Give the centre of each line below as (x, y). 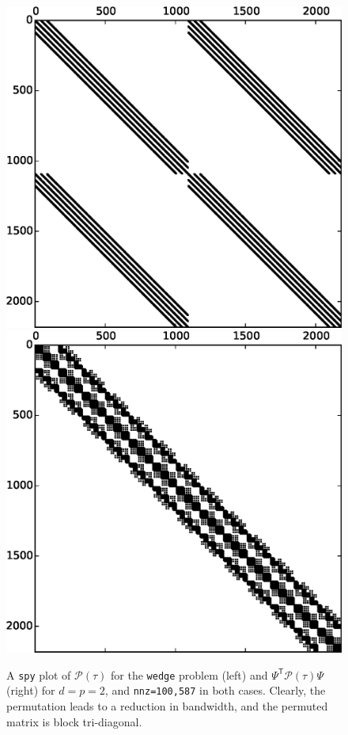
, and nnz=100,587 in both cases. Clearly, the (215, 690)
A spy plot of (39, 674)
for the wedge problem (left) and (189, 674)
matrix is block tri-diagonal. (74, 721)
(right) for (31, 690)
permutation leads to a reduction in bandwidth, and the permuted (167, 706)
